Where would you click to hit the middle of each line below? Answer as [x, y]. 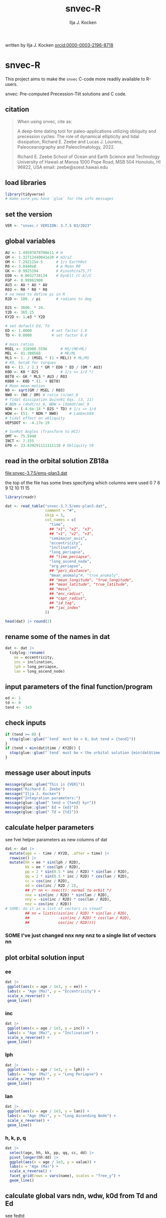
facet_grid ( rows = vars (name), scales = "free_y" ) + [65, 1176]
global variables [30, 241]
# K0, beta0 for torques [31, 363]
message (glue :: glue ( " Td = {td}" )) [42, 812]
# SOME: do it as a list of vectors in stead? [54, 909]
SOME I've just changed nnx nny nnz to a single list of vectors [81, 935]
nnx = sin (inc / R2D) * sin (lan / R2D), [67, 895]
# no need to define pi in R [35, 294]
